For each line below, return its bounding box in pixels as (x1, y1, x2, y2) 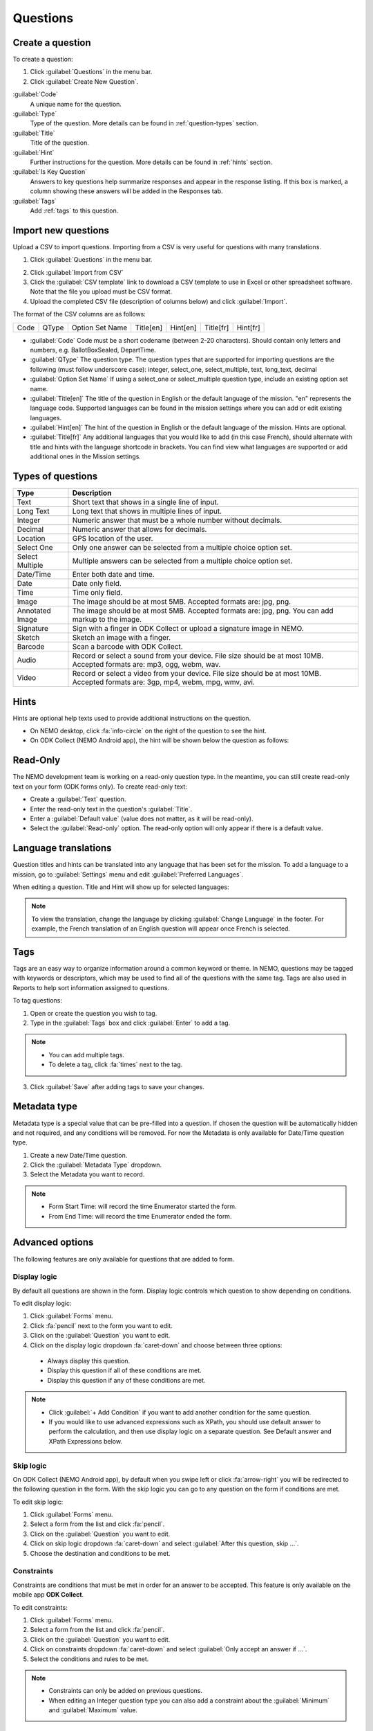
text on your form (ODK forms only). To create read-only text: (12, 782, 188, 791)
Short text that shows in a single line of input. (72, 497, 219, 507)
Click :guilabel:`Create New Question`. (30, 77, 139, 86)
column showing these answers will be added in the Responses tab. (30, 187, 224, 195)
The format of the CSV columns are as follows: (12, 310, 146, 319)
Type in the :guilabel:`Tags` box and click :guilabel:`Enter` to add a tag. (30, 1019, 231, 1028)
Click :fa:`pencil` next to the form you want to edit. (30, 1321, 173, 1329)
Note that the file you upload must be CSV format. (30, 287, 173, 296)
